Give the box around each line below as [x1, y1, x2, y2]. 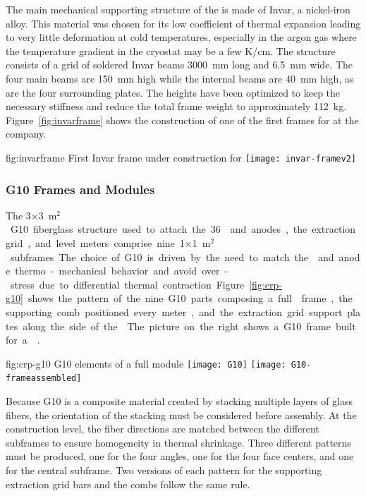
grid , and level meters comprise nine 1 [6, 236, 185, 250]
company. [6, 126, 47, 141]
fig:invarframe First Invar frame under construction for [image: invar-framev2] [6, 150, 356, 164]
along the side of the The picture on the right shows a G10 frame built [23, 318, 356, 333]
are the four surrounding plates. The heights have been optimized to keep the [6, 85, 341, 99]
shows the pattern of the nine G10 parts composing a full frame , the [28, 291, 353, 306]
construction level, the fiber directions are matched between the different [6, 421, 319, 436]
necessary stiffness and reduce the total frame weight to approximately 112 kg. [6, 99, 347, 114]
